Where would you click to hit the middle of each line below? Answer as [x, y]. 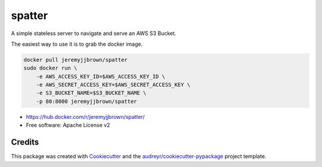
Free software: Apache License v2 [68, 125]
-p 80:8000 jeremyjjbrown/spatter [86, 101]
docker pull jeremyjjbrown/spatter [75, 60]
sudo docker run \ [50, 68]
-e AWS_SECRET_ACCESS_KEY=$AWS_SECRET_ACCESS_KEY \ [113, 85]
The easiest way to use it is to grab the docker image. [77, 44]
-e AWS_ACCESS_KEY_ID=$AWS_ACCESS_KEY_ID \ [100, 76]
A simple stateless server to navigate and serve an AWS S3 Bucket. [94, 33]
